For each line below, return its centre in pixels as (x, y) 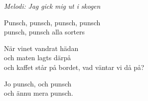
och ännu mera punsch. (39, 93)
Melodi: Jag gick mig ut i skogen (52, 6)
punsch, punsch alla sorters (44, 32)
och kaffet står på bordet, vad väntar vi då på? (74, 67)
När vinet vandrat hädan (41, 48)
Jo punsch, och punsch (38, 83)
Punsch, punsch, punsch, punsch (52, 22)
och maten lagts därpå (38, 58)
